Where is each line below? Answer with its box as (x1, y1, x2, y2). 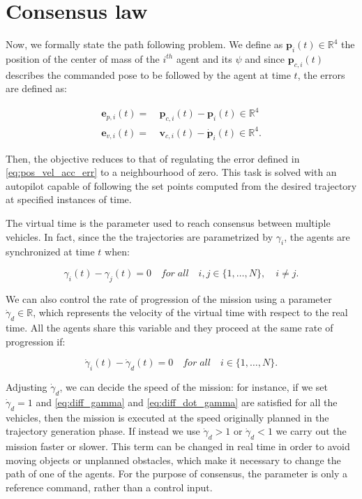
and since (245, 51, 285, 66)
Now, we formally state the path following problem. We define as (6, 37, 283, 52)
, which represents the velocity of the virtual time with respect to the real (33, 305, 348, 320)
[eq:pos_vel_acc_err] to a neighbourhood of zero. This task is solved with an (6, 165, 337, 179)
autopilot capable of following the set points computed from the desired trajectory (6, 178, 357, 193)
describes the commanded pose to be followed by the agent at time (6, 67, 291, 82)
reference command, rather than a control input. (6, 479, 213, 494)
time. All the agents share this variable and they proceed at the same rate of (6, 320, 333, 335)
